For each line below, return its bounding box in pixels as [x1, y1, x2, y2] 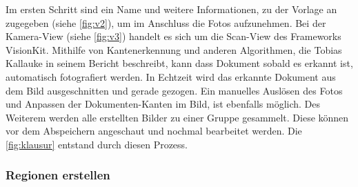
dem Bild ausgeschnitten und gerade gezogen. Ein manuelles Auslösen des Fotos [6, 83, 343, 97]
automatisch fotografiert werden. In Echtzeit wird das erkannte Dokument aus [6, 69, 336, 83]
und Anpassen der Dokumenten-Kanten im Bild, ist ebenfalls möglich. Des [6, 97, 321, 111]
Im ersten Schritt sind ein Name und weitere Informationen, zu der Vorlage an [6, 2, 337, 16]
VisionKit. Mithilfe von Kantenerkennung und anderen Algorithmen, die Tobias [6, 42, 342, 57]
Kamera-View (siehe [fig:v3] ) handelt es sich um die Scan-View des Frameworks [6, 29, 341, 43]
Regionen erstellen [6, 166, 110, 184]
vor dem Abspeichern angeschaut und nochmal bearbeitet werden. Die [6, 124, 302, 138]
